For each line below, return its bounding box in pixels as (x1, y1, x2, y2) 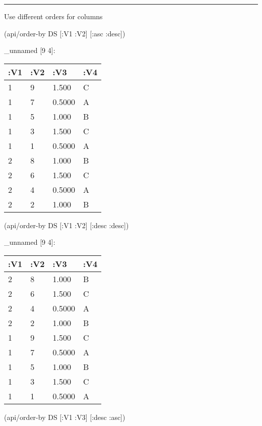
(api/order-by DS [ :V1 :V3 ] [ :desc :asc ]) (4, 411, 125, 422)
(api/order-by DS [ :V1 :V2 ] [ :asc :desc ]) (4, 28, 125, 38)
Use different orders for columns (4, 11, 103, 21)
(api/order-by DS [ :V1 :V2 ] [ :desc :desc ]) (4, 220, 129, 230)
